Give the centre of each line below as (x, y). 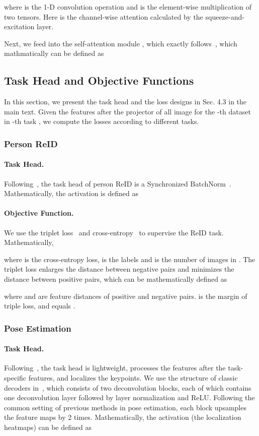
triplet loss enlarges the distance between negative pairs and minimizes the (119, 269)
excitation (19, 26)
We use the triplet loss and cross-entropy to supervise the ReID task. (114, 232)
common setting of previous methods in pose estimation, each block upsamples (125, 407)
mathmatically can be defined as (54, 53)
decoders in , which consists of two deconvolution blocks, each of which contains (128, 387)
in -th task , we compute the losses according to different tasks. (102, 121)
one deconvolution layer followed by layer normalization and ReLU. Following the (129, 397)
